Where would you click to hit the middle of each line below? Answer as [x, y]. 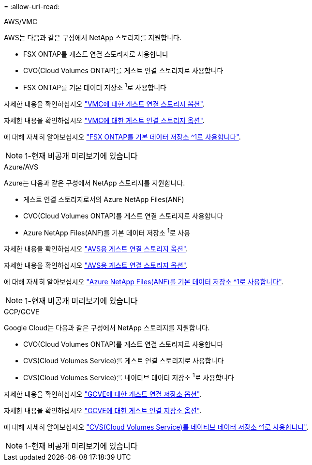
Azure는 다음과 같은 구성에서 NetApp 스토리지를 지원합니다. [95, 183]
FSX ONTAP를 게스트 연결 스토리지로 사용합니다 [96, 54]
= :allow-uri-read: [32, 7]
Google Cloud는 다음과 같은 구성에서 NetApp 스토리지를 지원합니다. [107, 328]
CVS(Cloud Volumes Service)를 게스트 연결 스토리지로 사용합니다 [124, 361]
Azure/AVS [21, 167]
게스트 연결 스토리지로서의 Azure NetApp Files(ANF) [104, 199]
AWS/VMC [21, 22]
